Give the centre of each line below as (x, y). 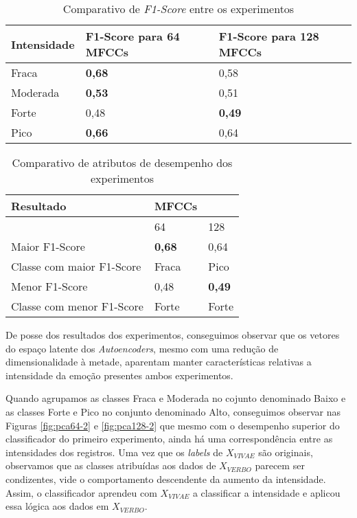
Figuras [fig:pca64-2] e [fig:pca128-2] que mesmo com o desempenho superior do (173, 425)
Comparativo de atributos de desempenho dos (122, 162)
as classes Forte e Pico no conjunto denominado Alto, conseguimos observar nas (173, 411)
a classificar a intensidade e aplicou (266, 492)
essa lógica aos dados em (57, 506)
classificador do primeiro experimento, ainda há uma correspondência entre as (169, 439)
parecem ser (280, 465)
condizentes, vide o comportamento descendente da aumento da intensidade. (166, 478)
